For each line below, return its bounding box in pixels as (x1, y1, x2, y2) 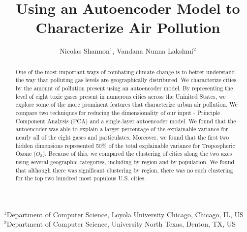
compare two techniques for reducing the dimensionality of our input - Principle (15, 108, 220, 116)
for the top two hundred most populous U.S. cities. (15, 174, 146, 182)
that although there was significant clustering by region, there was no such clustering (15, 166, 233, 174)
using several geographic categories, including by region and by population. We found (15, 157, 235, 166)
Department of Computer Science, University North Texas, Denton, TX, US (6, 219, 236, 229)
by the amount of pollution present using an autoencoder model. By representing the (15, 84, 233, 92)
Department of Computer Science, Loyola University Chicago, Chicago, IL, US (6, 209, 244, 219)
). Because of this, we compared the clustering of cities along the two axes (42, 149, 232, 158)
